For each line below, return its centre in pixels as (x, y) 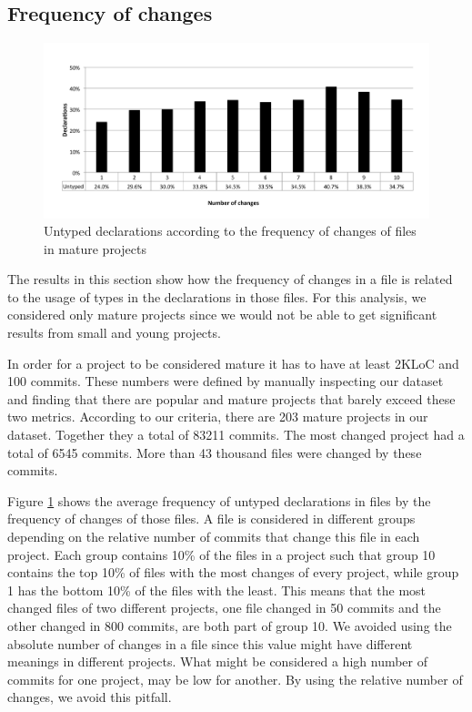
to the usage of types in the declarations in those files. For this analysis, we (217, 296)
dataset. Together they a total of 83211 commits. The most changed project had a (236, 435)
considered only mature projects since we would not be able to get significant (222, 315)
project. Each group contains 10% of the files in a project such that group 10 (221, 554)
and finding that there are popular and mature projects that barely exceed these (231, 398)
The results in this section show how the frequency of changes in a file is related (230, 279)
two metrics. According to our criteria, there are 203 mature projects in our (218, 417)
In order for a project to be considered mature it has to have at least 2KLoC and (233, 363)
